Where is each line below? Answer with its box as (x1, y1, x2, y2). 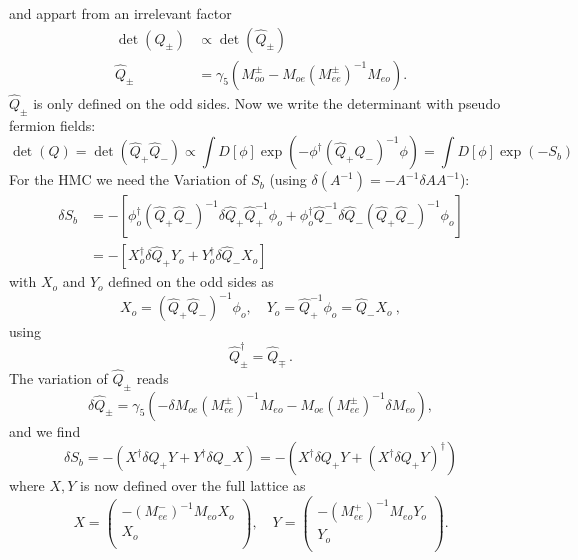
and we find (9, 420, 81, 441)
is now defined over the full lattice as (80, 475, 306, 496)
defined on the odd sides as (108, 271, 274, 292)
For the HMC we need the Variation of (9, 169, 247, 190)
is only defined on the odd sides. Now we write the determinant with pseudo (33, 92, 501, 113)
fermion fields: (9, 114, 96, 135)
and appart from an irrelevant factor (9, 3, 232, 23)
